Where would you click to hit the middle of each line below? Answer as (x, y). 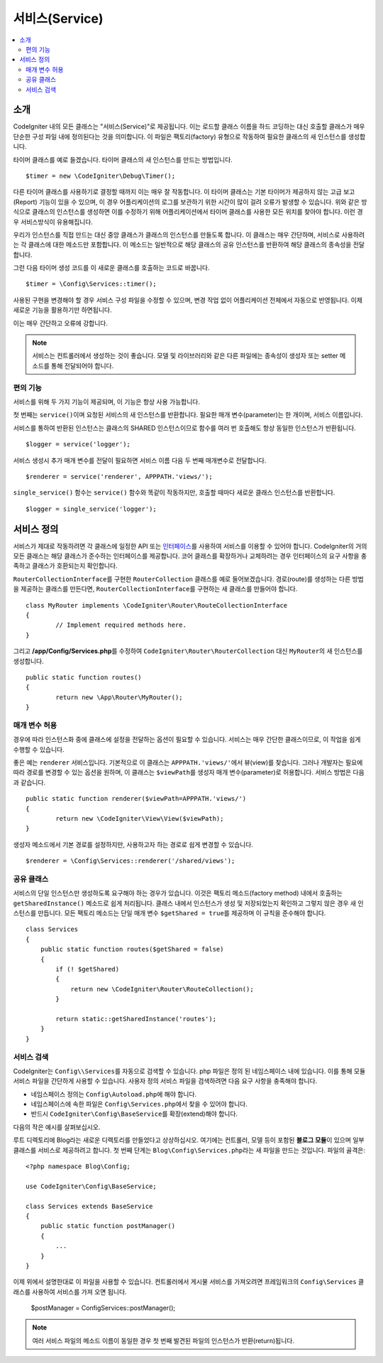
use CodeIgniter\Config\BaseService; (91, 1186)
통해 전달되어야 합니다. (82, 365)
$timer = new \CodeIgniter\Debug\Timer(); (101, 176)
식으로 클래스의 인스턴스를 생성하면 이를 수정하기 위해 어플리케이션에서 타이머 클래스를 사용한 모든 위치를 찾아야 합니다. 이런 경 (188, 212)
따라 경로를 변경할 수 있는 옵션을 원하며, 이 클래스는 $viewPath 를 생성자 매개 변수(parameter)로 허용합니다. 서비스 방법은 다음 (189, 772)
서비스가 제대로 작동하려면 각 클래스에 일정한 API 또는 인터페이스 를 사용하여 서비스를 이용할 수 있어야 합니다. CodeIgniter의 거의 (190, 546)
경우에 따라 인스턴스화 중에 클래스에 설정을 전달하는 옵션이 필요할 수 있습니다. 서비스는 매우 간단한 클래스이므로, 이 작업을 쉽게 (187, 740)
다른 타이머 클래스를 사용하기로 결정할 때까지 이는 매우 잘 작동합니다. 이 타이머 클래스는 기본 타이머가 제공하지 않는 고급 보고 (184, 192)
